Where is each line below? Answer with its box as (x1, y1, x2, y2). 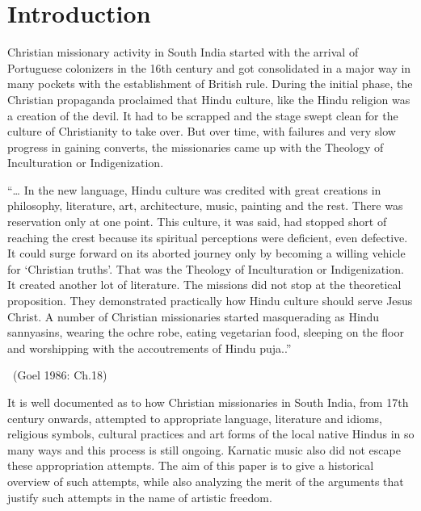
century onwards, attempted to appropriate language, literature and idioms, (7, 409, 382, 426)
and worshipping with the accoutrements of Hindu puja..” (7, 339, 292, 356)
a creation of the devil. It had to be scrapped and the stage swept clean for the (7, 107, 398, 124)
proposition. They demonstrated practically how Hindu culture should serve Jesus (7, 292, 413, 309)
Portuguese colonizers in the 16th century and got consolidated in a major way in (7, 59, 411, 76)
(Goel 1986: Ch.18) (12, 366, 107, 383)
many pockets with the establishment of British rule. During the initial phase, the (7, 75, 413, 92)
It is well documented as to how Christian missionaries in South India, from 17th (7, 394, 409, 410)
